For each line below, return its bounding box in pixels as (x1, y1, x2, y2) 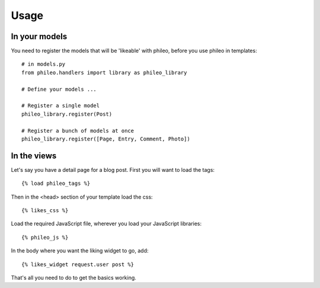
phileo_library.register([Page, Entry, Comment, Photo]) (21, 135, 191, 142)
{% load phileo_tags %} (21, 180, 91, 187)
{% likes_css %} (21, 207, 69, 214)
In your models (11, 31, 68, 41)
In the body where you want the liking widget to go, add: (11, 247, 149, 254)
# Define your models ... (21, 86, 97, 92)
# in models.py (21, 61, 66, 68)
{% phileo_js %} (21, 234, 69, 241)
